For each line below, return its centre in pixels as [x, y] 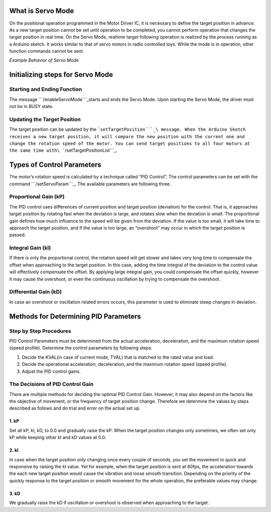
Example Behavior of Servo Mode [44, 60]
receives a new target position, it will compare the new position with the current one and [127, 136]
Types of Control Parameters [55, 165]
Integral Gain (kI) [30, 248]
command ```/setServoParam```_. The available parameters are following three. [90, 184]
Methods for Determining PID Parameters [75, 316]
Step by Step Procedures [40, 331]
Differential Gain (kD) [36, 292]
